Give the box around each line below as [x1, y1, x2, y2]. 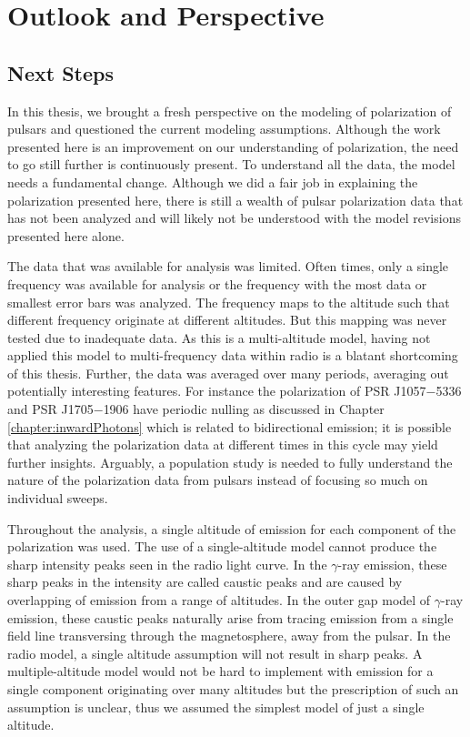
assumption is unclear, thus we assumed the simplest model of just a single [7, 697, 425, 716]
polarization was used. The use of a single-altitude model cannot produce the [7, 537, 437, 556]
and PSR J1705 [7, 399, 94, 419]
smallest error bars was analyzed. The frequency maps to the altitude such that [7, 292, 450, 311]
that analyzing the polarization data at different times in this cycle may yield [7, 435, 438, 454]
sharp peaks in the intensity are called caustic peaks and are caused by [7, 572, 403, 591]
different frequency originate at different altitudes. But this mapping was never [7, 310, 447, 329]
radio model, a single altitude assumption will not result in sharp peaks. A [7, 643, 423, 662]
